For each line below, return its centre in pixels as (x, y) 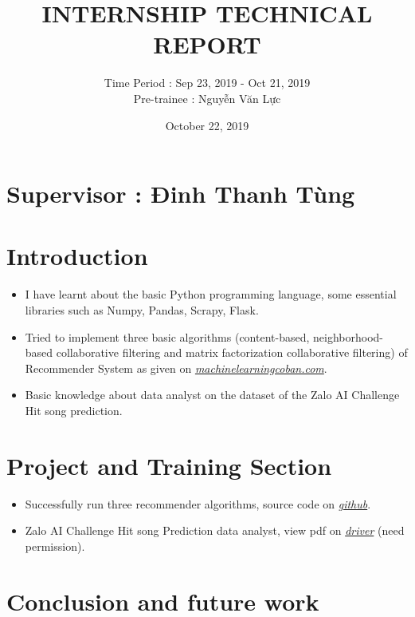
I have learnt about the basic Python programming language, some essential (211, 294)
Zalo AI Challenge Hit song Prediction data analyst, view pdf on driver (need (215, 530)
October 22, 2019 (207, 125)
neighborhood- (348, 336)
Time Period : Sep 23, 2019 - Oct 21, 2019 (207, 83)
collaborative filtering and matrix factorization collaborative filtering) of (232, 352)
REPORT (207, 44)
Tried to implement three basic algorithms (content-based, (167, 336)
